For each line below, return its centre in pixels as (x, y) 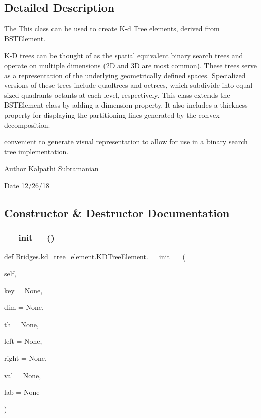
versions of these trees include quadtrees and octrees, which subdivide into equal (128, 85)
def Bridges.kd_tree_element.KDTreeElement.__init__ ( (95, 256)
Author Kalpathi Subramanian (51, 168)
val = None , (23, 375)
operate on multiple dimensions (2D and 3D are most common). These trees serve (131, 65)
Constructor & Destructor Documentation (117, 212)
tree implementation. (36, 151)
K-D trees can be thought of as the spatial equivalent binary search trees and (124, 55)
